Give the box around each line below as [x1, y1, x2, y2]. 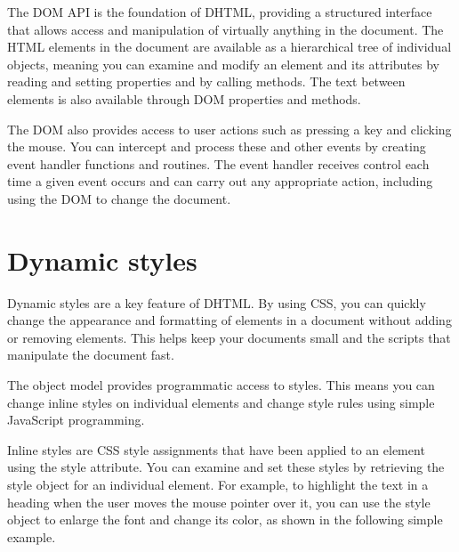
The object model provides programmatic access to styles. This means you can [7, 376, 435, 394]
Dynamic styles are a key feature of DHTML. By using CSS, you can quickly [7, 293, 426, 312]
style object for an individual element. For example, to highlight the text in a [7, 475, 429, 493]
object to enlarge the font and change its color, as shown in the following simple [7, 510, 443, 529]
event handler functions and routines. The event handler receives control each [7, 154, 430, 173]
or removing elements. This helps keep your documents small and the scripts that [7, 328, 451, 346]
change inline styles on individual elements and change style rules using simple [7, 393, 435, 411]
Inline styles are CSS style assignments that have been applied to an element [7, 440, 425, 459]
